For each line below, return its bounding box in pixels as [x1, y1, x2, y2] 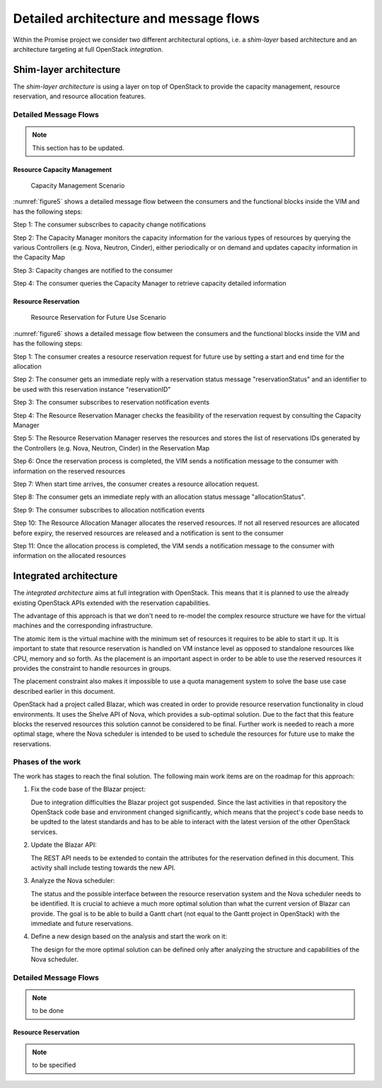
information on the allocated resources [13, 552, 127, 560]
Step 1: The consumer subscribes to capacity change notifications [13, 220, 207, 229]
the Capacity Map [13, 253, 65, 262]
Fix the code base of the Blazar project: [30, 785, 146, 794]
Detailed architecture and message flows [13, 11, 260, 26]
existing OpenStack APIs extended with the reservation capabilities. [13, 598, 211, 607]
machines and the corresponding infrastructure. [13, 621, 154, 630]
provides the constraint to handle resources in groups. [13, 664, 171, 672]
